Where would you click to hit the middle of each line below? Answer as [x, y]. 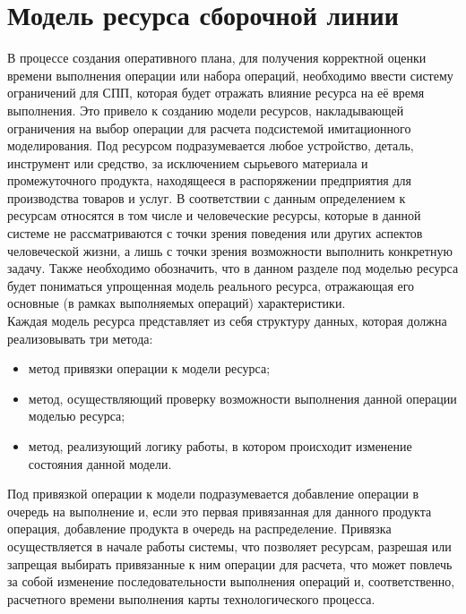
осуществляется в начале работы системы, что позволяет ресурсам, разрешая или [229, 546]
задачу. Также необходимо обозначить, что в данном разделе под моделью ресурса [233, 268]
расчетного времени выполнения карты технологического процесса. [191, 598]
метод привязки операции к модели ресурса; [149, 368]
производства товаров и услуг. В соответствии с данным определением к [207, 197]
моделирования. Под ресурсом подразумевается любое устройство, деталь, [211, 145]
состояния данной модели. [100, 463]
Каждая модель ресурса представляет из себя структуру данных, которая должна [227, 321]
